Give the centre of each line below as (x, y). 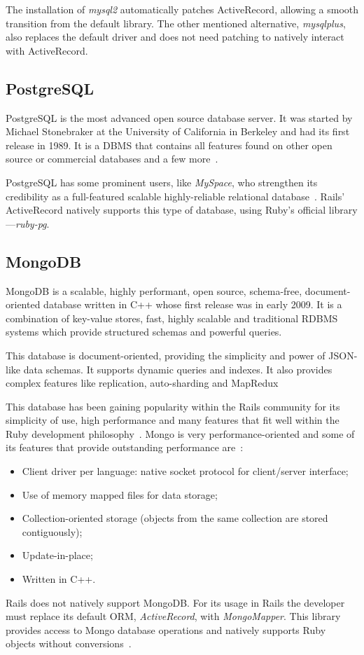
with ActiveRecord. (47, 50)
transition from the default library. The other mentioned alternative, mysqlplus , (176, 23)
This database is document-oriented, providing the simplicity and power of (166, 355)
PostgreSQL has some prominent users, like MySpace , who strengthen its (162, 182)
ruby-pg (31, 223)
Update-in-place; (57, 555)
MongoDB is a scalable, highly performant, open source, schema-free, (154, 290)
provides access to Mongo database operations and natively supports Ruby (166, 629)
